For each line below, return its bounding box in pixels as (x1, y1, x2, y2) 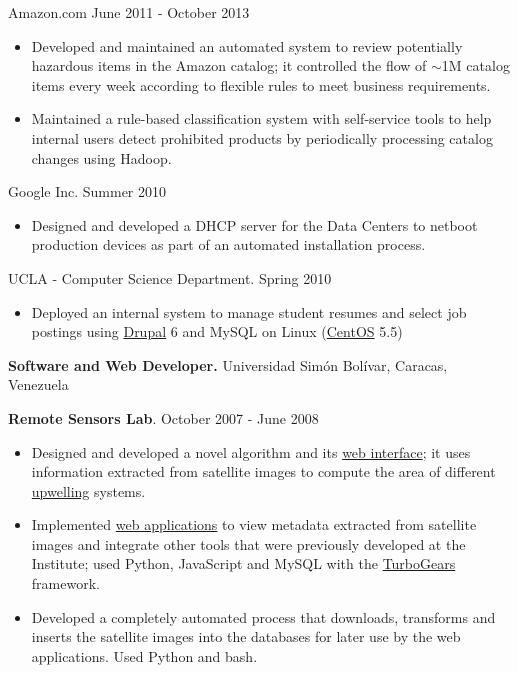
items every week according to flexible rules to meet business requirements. (31, 74, 491, 95)
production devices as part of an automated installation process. (31, 234, 426, 255)
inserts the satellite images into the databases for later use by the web (31, 626, 461, 647)
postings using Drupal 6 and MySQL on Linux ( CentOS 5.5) (31, 321, 403, 342)
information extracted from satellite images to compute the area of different (31, 461, 496, 482)
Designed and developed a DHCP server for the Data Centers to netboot (31, 214, 478, 235)
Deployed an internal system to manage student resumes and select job (31, 301, 467, 322)
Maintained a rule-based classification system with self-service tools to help (31, 108, 492, 129)
